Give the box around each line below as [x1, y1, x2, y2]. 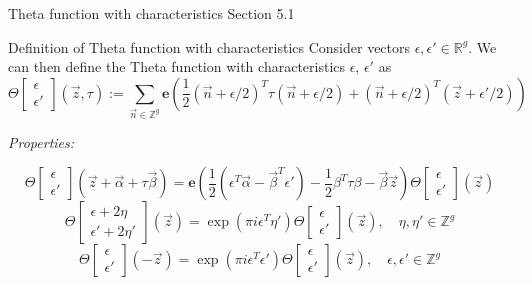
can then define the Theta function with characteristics [8, 56, 346, 77]
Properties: [8, 131, 75, 152]
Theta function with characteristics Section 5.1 [8, 3, 295, 23]
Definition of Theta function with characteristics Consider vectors [8, 36, 411, 57]
